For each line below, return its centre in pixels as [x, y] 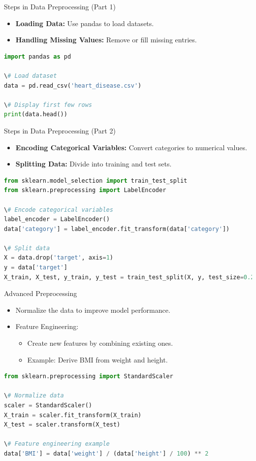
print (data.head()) [36, 115]
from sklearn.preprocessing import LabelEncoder [85, 190]
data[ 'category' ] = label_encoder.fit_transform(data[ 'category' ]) [117, 229]
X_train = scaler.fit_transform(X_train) [73, 415]
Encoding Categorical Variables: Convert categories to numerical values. [131, 147]
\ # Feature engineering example [57, 444]
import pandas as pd [38, 56]
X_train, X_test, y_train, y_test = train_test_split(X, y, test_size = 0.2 [129, 277]
